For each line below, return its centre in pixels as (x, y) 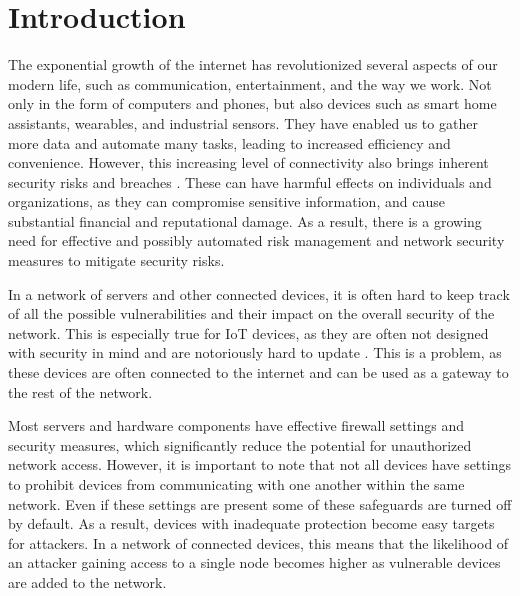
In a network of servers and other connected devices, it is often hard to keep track (259, 293)
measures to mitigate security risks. (116, 260)
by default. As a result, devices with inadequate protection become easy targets (251, 523)
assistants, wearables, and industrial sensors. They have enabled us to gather (243, 122)
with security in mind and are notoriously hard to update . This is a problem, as (255, 352)
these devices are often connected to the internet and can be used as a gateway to (258, 372)
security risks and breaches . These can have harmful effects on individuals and (250, 181)
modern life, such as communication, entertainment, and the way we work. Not (250, 83)
